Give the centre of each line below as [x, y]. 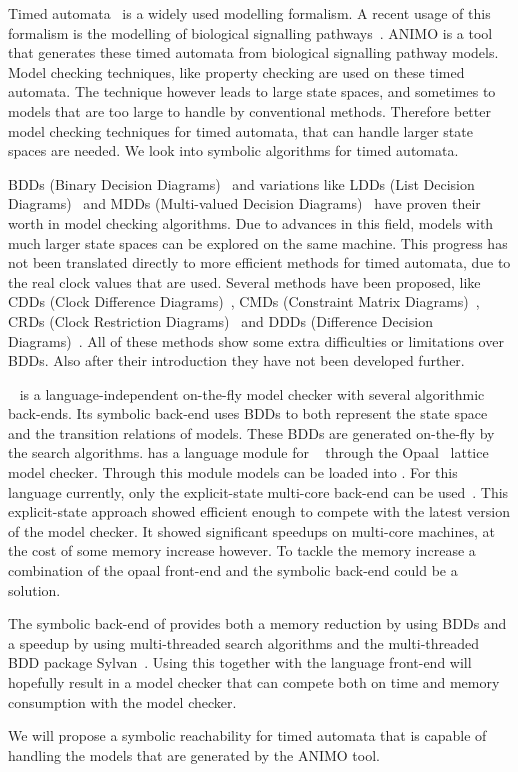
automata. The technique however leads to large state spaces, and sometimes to [252, 91]
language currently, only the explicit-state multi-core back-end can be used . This [258, 491]
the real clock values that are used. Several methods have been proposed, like [244, 281]
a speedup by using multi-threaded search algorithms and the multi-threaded [244, 642]
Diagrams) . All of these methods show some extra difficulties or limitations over [256, 340]
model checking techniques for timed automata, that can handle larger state [240, 130]
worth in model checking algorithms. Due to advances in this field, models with [251, 222]
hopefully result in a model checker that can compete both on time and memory [254, 682]
